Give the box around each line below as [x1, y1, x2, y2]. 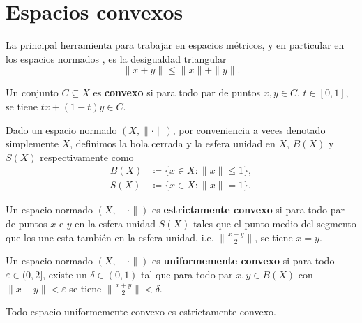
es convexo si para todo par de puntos [93, 85, 260, 100]
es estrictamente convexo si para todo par [151, 202, 345, 217]
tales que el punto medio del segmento [193, 216, 356, 230]
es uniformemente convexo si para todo [151, 253, 335, 268]
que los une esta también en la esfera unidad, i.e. [6, 230, 214, 244]
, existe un [43, 266, 87, 281]
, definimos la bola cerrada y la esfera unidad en [70, 136, 276, 151]
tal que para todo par [141, 266, 233, 281]
